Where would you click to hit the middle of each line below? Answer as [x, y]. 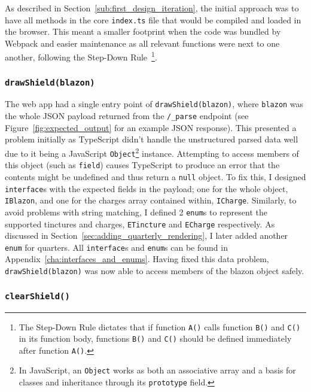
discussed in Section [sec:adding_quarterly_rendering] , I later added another [147, 235]
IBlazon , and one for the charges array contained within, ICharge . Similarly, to [151, 200]
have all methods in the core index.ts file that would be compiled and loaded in [153, 19]
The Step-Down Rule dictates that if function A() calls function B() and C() [160, 326]
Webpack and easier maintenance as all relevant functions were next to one [142, 43]
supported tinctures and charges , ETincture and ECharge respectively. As [140, 224]
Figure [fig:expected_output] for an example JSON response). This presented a [151, 127]
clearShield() [37, 296]
